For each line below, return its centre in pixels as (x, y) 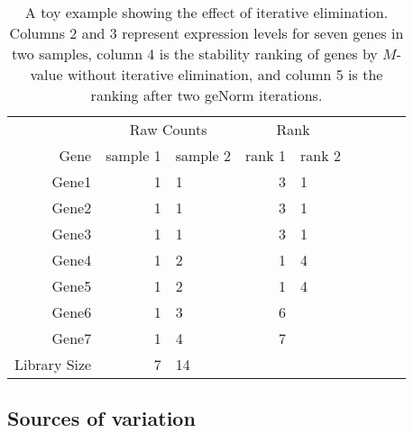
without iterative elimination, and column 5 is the (225, 74)
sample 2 (203, 155)
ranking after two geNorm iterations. (206, 95)
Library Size (53, 364)
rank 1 (266, 155)
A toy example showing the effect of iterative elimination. (206, 12)
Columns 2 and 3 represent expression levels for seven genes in (206, 33)
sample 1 (133, 155)
